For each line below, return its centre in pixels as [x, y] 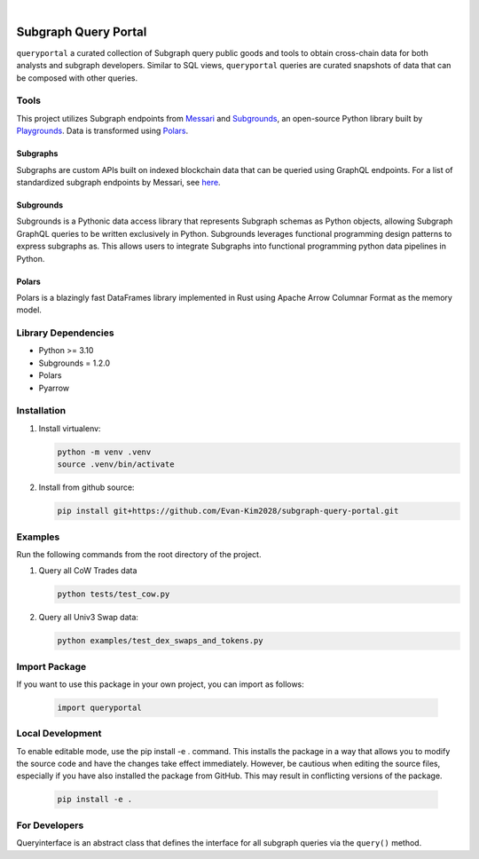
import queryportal [99, 707]
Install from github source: [86, 487]
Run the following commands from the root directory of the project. [139, 554]
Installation [41, 411]
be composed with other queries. [77, 78]
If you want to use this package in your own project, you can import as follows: [161, 684]
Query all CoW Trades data [88, 571]
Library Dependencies [65, 333]
